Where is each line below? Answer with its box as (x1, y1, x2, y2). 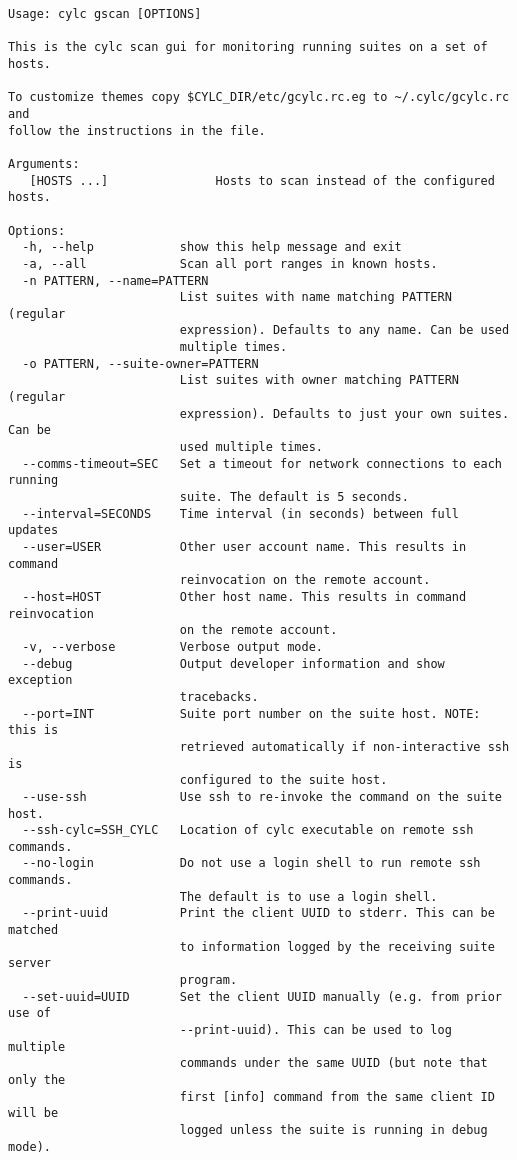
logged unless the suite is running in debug (179, 1122, 488, 1137)
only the (8, 1073, 66, 1087)
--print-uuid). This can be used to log (179, 1023, 452, 1038)
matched (8, 923, 59, 938)
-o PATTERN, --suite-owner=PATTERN (22, 356, 259, 371)
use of (8, 1006, 51, 1021)
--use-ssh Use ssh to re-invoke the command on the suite (22, 789, 502, 804)
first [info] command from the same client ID (179, 1089, 495, 1104)
